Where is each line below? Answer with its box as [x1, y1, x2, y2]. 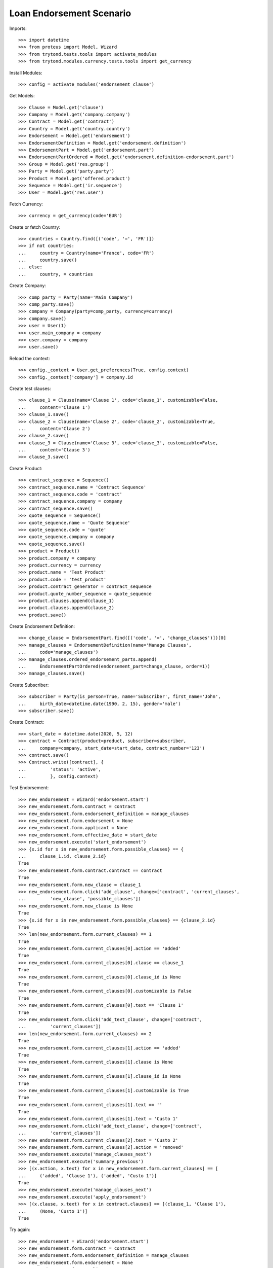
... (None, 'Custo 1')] [18, 1208, 88, 1214]
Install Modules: [9, 69, 42, 76]
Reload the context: [9, 355, 50, 361]
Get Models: [9, 93, 35, 99]
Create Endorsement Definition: [9, 623, 75, 629]
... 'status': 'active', [18, 766, 101, 772]
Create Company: [9, 283, 47, 289]
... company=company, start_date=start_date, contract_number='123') [18, 745, 205, 751]
